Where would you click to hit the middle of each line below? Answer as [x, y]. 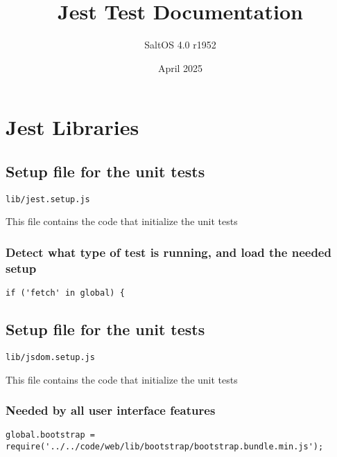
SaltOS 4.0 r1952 [180, 45]
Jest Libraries [72, 127]
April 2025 [180, 68]
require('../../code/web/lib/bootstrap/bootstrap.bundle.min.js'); [165, 447]
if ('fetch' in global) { [65, 293]
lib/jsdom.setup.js [50, 357]
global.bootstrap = [50, 435]
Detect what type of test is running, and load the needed [168, 252]
